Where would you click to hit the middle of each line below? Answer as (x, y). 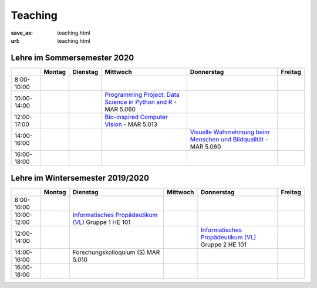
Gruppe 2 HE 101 (223, 245)
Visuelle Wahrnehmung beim (230, 132)
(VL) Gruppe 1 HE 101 (102, 222)
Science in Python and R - (141, 101)
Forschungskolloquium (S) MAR (116, 252)
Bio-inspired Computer (136, 117)
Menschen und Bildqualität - (229, 139)
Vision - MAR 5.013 (131, 124)
